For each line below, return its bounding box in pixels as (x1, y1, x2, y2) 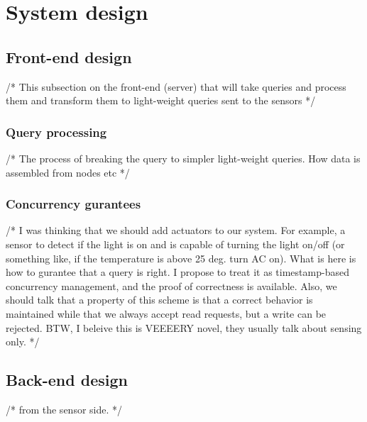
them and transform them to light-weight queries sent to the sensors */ (6, 93, 316, 108)
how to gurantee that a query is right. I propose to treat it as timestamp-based (6, 265, 349, 279)
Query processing (6, 123, 107, 140)
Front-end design (6, 45, 132, 67)
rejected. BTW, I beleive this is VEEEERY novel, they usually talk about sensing (6, 320, 362, 335)
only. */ (6, 334, 40, 349)
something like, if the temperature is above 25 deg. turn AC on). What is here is (6, 250, 356, 265)
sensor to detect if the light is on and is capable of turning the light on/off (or (6, 236, 345, 251)
